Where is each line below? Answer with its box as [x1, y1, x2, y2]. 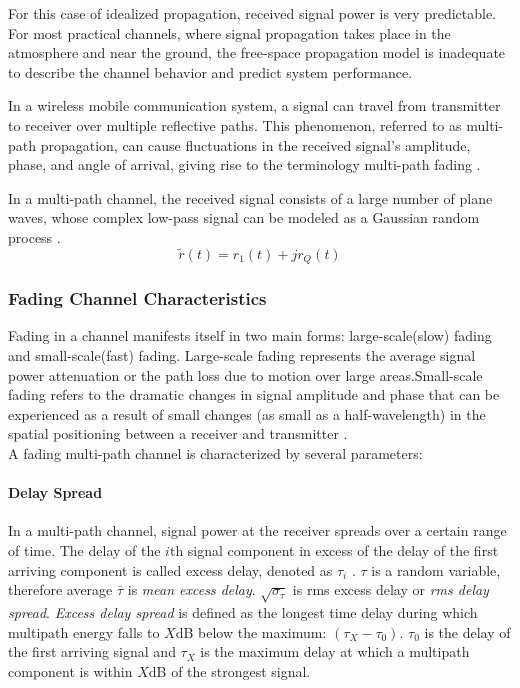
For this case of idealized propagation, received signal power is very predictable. [8, 3, 497, 23]
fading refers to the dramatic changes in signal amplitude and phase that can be [8, 384, 500, 405]
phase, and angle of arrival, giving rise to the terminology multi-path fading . [8, 154, 481, 175]
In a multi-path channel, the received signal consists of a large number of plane [8, 187, 493, 208]
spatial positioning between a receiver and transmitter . [8, 423, 348, 444]
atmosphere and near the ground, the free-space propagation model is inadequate [8, 42, 506, 63]
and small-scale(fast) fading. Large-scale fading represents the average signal [8, 345, 476, 366]
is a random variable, [371, 559, 501, 580]
